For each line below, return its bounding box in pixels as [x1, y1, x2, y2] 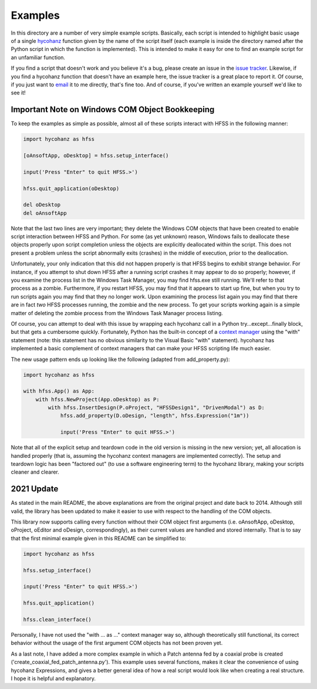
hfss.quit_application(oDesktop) [23, 185, 120, 192]
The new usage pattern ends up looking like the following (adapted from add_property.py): [11, 356, 230, 363]
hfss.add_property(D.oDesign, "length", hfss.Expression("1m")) [60, 413, 249, 419]
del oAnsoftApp [23, 210, 67, 217]
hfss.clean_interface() [23, 616, 92, 623]
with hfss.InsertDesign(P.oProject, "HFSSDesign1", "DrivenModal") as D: [48, 404, 265, 411]
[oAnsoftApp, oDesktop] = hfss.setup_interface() [23, 152, 169, 158]
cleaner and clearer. [11, 468, 60, 475]
